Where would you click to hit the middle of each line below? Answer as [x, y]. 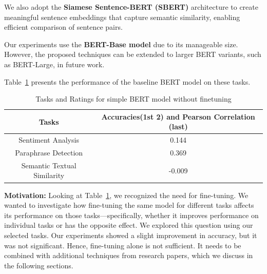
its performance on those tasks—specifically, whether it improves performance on [131, 215]
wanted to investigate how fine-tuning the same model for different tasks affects [129, 205]
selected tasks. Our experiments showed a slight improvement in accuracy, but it [131, 235]
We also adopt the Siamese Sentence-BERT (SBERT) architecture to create [131, 7]
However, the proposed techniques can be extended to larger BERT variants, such [133, 54]
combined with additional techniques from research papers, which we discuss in [129, 255]
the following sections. [39, 265]
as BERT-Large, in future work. [54, 64]
